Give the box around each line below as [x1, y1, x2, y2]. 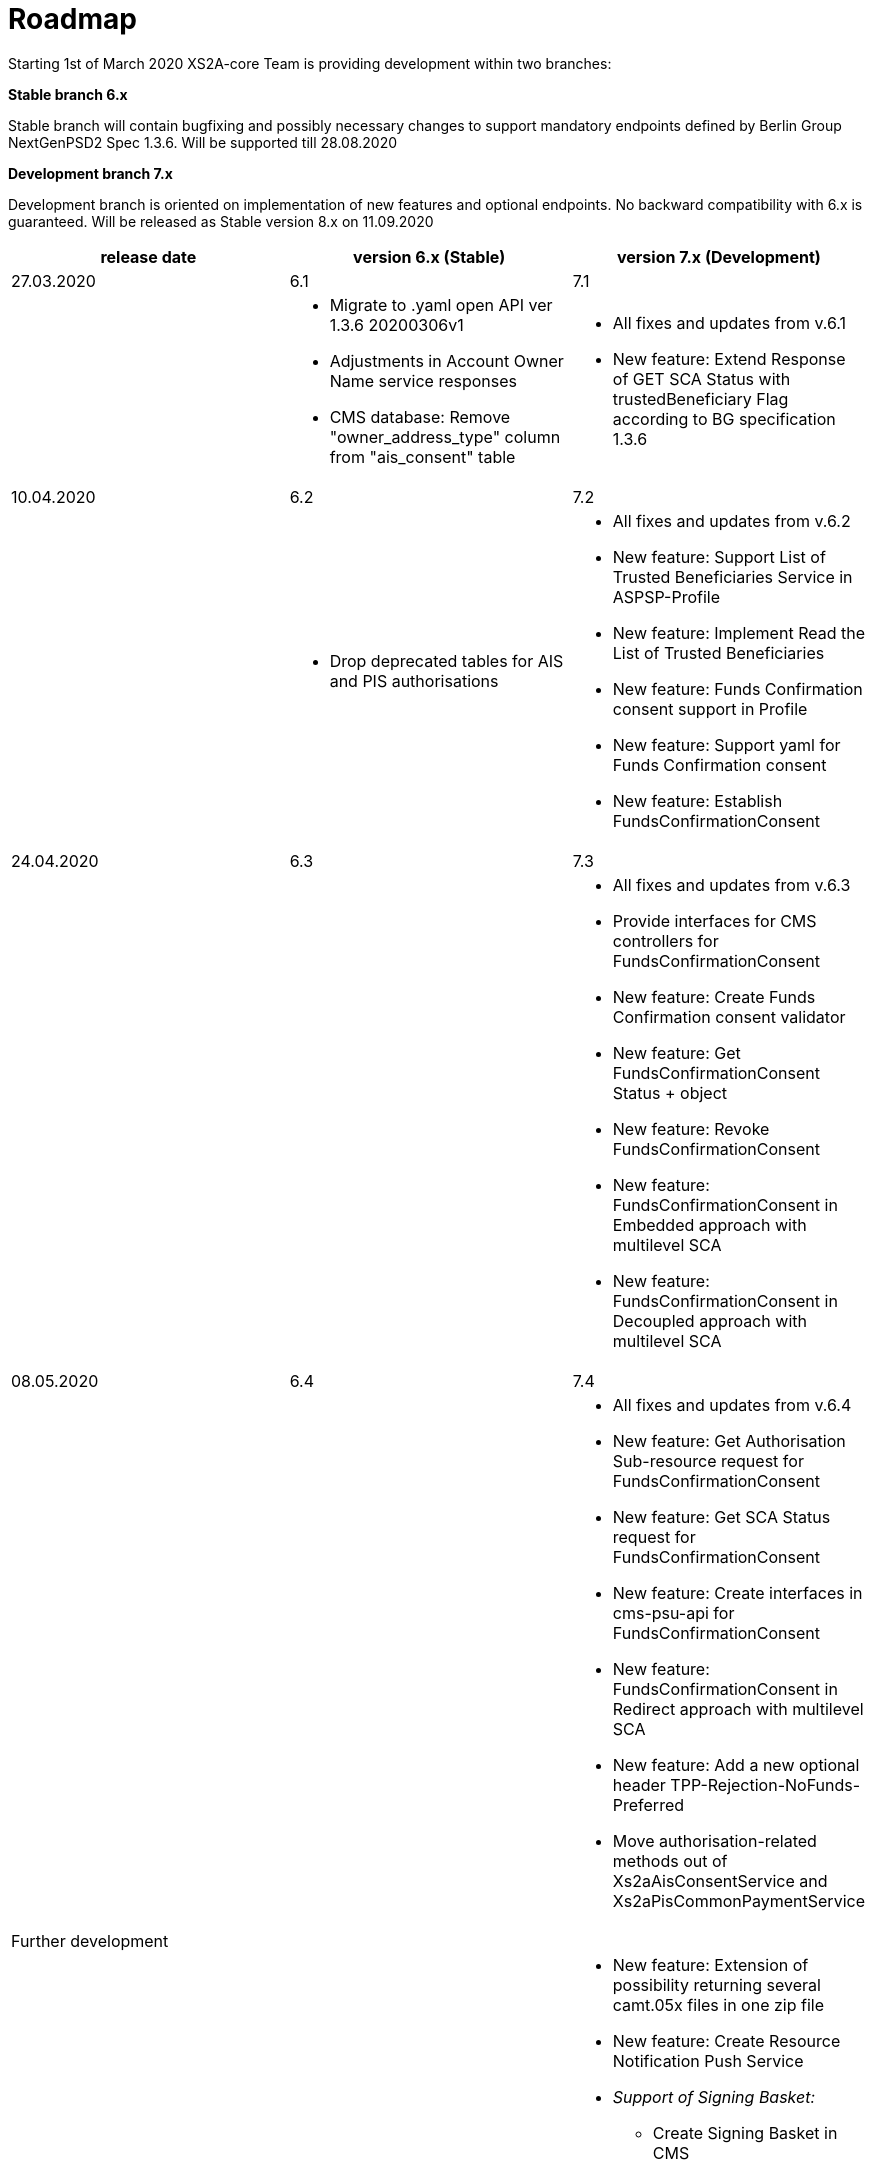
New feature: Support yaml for [612, 734, 841, 755]
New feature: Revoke [612, 1118, 770, 1139]
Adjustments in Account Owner [329, 350, 564, 371]
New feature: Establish [612, 790, 783, 811]
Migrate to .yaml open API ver [329, 294, 553, 315]
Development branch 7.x [8, 164, 173, 182]
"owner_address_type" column [329, 426, 561, 447]
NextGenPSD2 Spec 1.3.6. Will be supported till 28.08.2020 [8, 133, 398, 151]
